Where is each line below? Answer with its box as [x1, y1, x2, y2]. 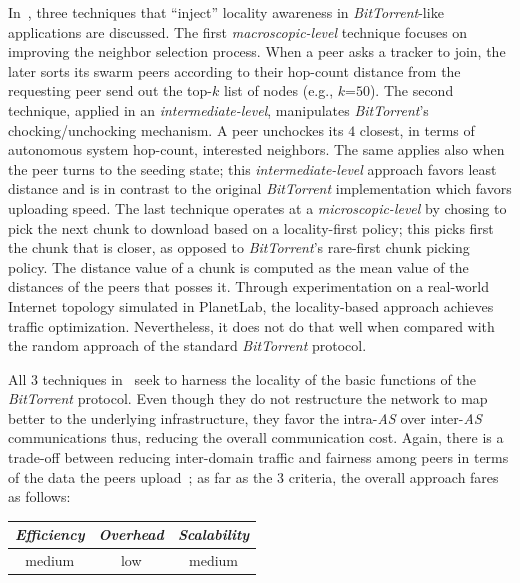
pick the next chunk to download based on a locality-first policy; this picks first [8, 217, 494, 238]
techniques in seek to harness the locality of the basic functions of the [42, 368, 476, 389]
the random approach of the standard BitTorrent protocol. [8, 335, 367, 356]
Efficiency [15, 524, 85, 545]
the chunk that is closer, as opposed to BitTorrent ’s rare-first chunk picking [8, 237, 470, 258]
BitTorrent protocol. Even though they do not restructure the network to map [8, 388, 488, 409]
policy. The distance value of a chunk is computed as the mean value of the [8, 256, 469, 277]
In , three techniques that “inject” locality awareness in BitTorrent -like [8, 2, 444, 22]
